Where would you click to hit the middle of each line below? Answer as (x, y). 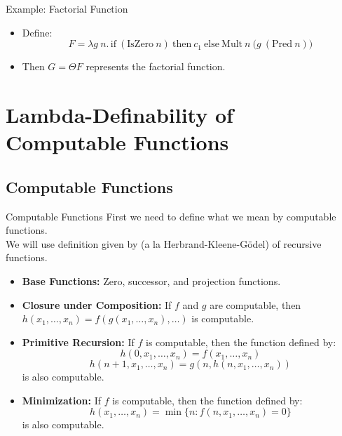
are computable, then (255, 304)
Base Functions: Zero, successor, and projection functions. (151, 280)
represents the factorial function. (156, 66)
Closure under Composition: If (97, 304)
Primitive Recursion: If (78, 342)
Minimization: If (62, 400)
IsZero (141, 45)
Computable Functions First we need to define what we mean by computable (171, 216)
